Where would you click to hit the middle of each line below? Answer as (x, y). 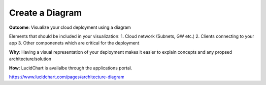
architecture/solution (30, 59)
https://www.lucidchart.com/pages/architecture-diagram (67, 77)
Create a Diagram (46, 13)
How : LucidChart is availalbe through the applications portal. (71, 68)
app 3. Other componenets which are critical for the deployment (74, 43)
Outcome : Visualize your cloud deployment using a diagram (70, 27)
